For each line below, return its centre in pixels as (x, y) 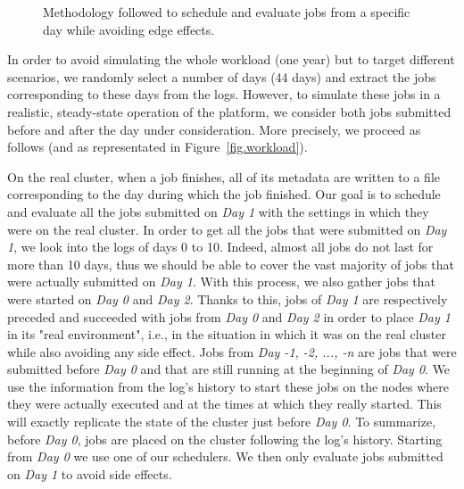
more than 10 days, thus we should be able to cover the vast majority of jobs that (231, 264)
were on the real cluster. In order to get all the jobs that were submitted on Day (227, 229)
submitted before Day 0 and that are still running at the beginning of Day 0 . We (229, 369)
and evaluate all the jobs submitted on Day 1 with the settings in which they (218, 211)
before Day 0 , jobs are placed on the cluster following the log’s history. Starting (225, 439)
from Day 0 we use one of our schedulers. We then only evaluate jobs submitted (225, 456)
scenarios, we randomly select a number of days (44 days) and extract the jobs (222, 76)
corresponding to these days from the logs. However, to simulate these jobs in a (224, 94)
